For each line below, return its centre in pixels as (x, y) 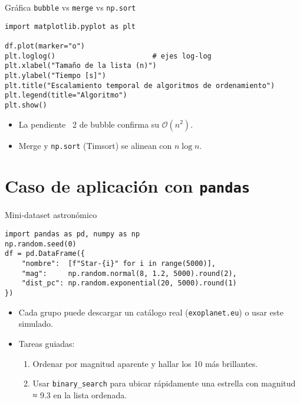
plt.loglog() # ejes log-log (108, 56)
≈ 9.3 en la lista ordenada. (80, 394)
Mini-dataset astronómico (51, 215)
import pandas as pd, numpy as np (72, 234)
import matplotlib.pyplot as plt (70, 26)
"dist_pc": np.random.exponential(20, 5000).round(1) (129, 283)
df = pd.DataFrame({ (45, 254)
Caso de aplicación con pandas (128, 186)
